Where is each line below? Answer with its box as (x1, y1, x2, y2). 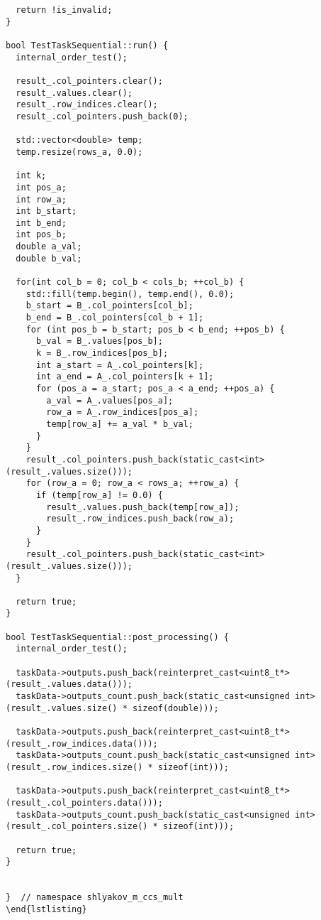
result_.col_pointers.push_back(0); (16, 111, 188, 121)
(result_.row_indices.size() (6, 762, 143, 772)
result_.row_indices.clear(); (16, 99, 158, 110)
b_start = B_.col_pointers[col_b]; (26, 301, 193, 311)
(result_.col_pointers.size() (6, 821, 148, 832)
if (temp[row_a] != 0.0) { (35, 489, 163, 500)
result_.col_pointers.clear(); (16, 75, 163, 86)
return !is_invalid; (16, 5, 113, 15)
